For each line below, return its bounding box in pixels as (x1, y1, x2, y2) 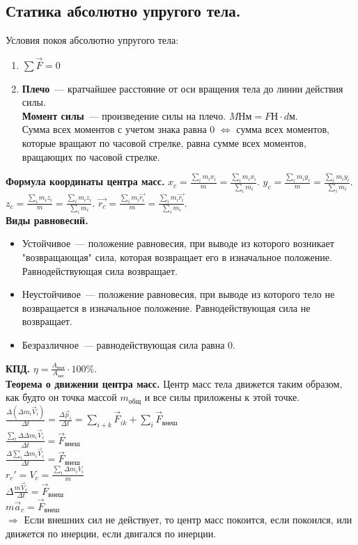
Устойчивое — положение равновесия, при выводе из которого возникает (22, 236, 334, 251)
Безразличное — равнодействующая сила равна (22, 337, 225, 352)
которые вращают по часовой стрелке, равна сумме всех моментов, (22, 135, 306, 150)
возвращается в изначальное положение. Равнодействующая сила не (22, 300, 311, 315)
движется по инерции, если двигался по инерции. (6, 526, 217, 540)
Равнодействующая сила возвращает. (22, 263, 178, 278)
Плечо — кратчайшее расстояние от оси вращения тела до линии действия (22, 81, 343, 95)
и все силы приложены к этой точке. (144, 390, 299, 404)
